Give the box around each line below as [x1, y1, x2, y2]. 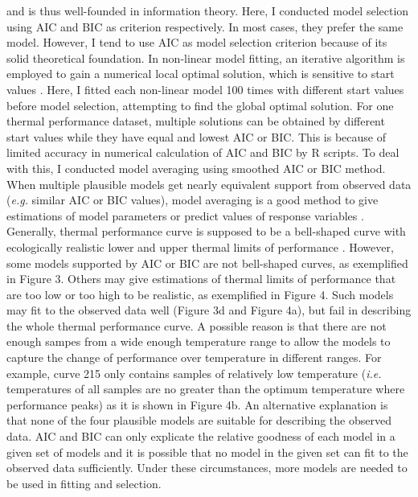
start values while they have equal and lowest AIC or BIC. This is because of [6, 128, 386, 145]
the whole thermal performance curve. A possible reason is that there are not [6, 317, 387, 334]
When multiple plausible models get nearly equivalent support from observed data [6, 175, 412, 192]
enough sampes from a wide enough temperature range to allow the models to [6, 333, 391, 350]
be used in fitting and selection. [6, 474, 162, 491]
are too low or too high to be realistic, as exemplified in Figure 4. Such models [6, 285, 394, 302]
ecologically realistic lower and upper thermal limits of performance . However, [6, 238, 394, 255]
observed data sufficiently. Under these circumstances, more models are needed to [6, 459, 408, 476]
